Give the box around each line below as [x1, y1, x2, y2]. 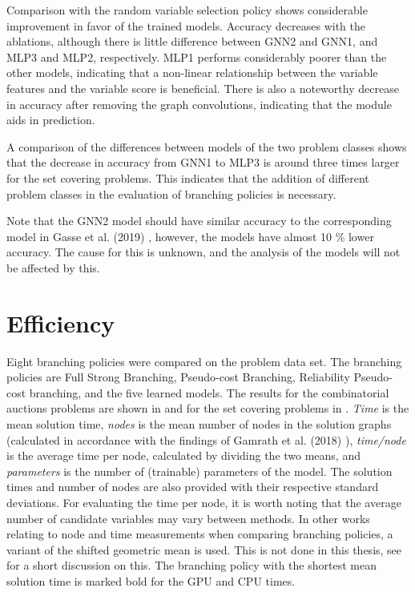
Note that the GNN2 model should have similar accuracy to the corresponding [6, 212, 392, 229]
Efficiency [6, 306, 115, 339]
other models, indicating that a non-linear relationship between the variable [6, 64, 378, 81]
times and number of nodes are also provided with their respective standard [6, 478, 379, 495]
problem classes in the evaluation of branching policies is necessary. [6, 185, 336, 202]
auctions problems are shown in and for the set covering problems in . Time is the [6, 400, 409, 417]
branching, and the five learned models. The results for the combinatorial [29, 384, 389, 401]
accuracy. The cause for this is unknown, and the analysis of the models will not [6, 244, 401, 260]
